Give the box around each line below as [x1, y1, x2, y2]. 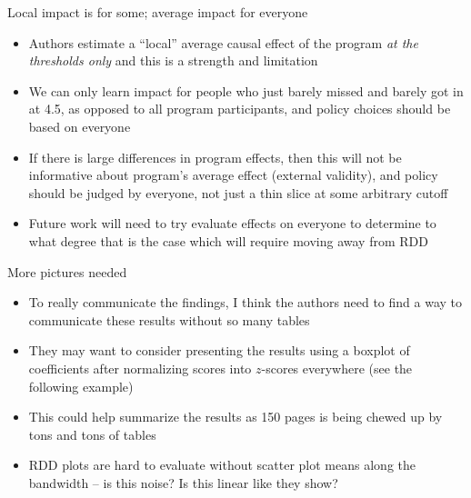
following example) [28, 376, 134, 395]
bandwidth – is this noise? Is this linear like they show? [28, 473, 338, 492]
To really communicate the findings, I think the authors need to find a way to [28, 293, 463, 312]
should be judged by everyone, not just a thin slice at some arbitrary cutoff [28, 183, 448, 202]
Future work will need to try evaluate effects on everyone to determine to [28, 214, 436, 233]
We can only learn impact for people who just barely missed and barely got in [28, 81, 464, 100]
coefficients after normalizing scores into [28, 358, 252, 377]
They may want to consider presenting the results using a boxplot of [28, 341, 410, 360]
